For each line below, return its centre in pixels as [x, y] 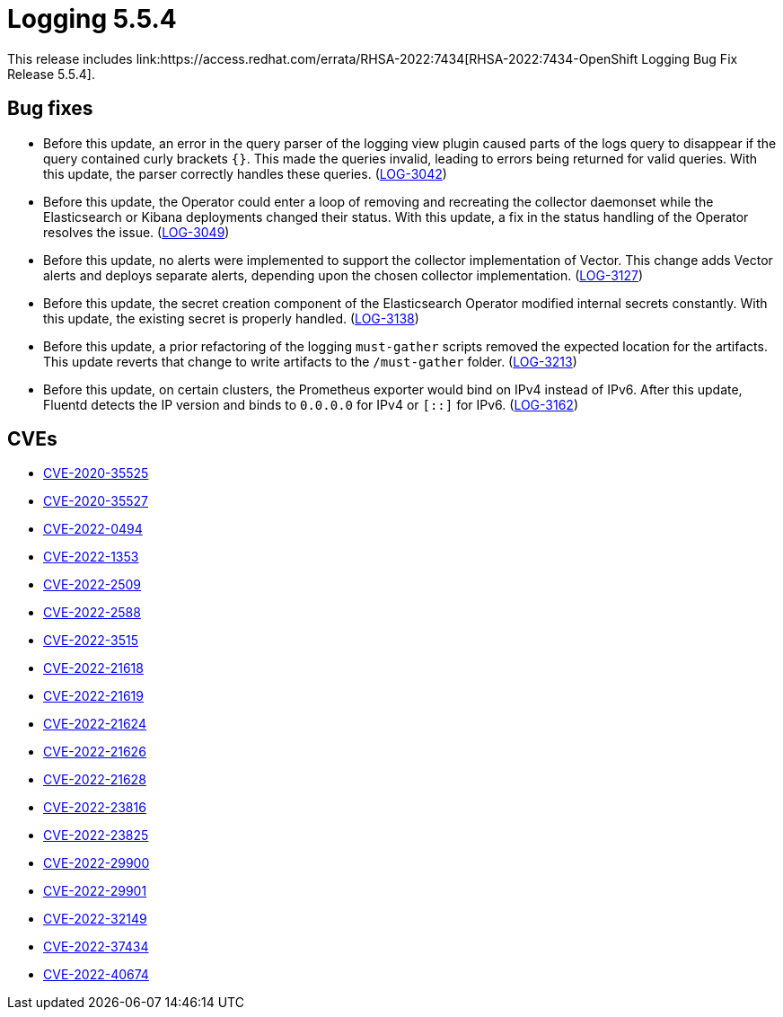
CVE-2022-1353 [91, 557]
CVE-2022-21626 [95, 752]
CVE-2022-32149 [95, 919]
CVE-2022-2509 [92, 585]
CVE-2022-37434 [96, 947]
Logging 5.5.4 [92, 19]
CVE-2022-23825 [96, 836]
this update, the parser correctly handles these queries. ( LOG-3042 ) [245, 173]
